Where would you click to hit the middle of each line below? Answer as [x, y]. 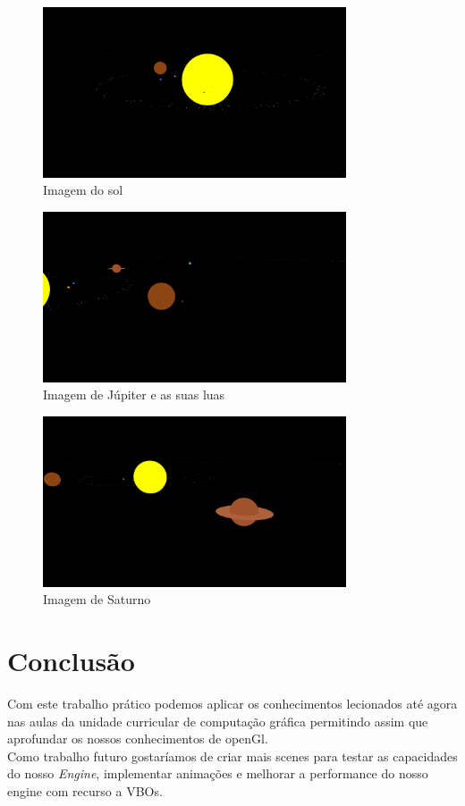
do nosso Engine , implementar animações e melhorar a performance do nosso [218, 773]
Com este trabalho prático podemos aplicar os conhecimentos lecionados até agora [232, 704]
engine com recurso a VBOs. [85, 791]
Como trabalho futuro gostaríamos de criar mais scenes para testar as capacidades [232, 756]
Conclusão [71, 661]
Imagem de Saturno [97, 599]
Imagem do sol [83, 190]
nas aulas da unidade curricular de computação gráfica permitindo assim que [218, 721]
